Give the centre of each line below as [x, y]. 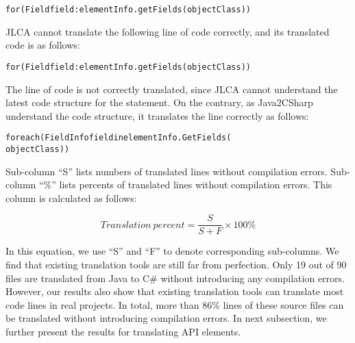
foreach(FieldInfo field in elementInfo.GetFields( [119, 138]
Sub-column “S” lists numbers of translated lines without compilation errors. [167, 171]
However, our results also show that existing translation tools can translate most [175, 291]
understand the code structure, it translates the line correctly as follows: [157, 115]
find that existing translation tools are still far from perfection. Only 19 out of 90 [176, 265]
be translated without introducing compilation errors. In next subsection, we [166, 318]
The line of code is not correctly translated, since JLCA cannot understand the [172, 89]
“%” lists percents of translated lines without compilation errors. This [185, 185]
